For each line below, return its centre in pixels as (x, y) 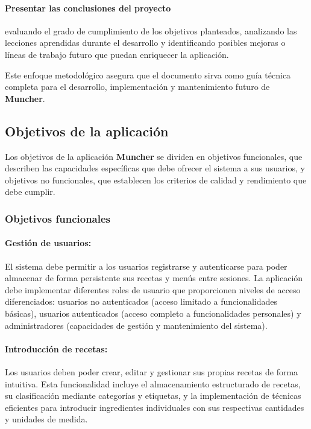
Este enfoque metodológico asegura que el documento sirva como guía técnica (148, 75)
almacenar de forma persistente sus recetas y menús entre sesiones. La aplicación (154, 278)
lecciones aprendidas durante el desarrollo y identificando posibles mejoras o (145, 43)
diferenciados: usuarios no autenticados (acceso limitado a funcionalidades (141, 301)
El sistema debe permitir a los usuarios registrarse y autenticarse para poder (146, 266)
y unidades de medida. (46, 419)
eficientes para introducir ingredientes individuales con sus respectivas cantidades (155, 407)
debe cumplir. (30, 192)
